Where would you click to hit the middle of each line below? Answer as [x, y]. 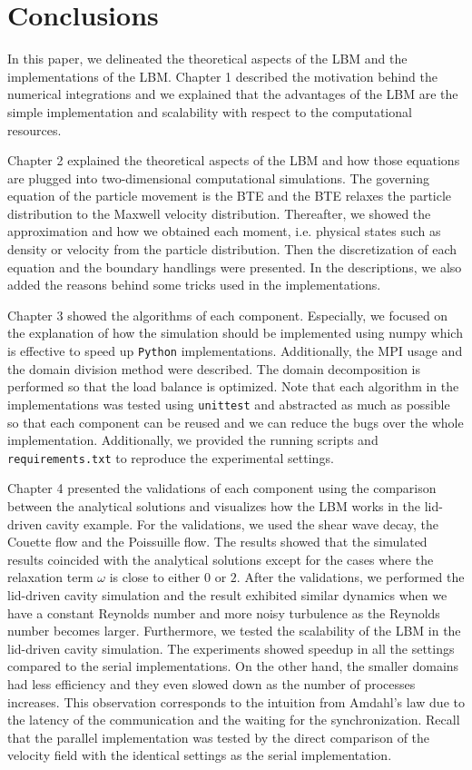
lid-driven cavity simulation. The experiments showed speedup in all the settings [231, 648]
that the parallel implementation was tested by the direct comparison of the [219, 737]
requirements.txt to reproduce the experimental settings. [171, 457]
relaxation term [50, 577]
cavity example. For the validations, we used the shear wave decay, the [242, 523]
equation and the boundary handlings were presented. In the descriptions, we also [235, 267]
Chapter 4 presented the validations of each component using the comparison [222, 488]
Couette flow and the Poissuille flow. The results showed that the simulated [217, 542]
